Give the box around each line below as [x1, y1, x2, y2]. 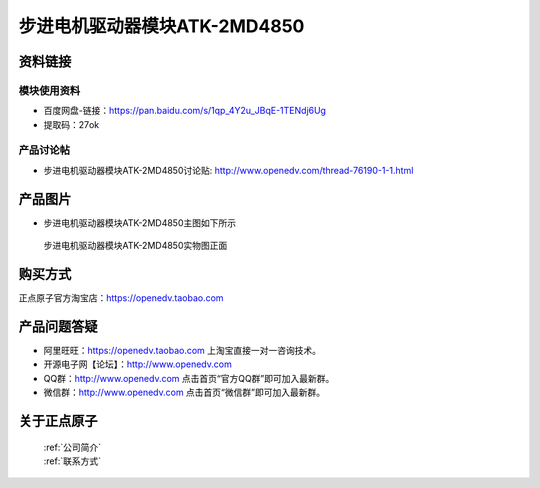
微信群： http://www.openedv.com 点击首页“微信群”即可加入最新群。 [43, 386, 325, 399]
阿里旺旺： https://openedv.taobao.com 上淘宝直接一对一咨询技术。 [43, 344, 322, 356]
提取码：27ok [43, 118, 100, 130]
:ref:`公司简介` [43, 441, 102, 453]
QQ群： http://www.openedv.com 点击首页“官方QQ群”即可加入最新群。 [43, 372, 335, 384]
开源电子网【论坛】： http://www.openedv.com [43, 358, 232, 370]
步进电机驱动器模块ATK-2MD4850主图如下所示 [43, 216, 237, 229]
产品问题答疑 [18, 318, 98, 335]
